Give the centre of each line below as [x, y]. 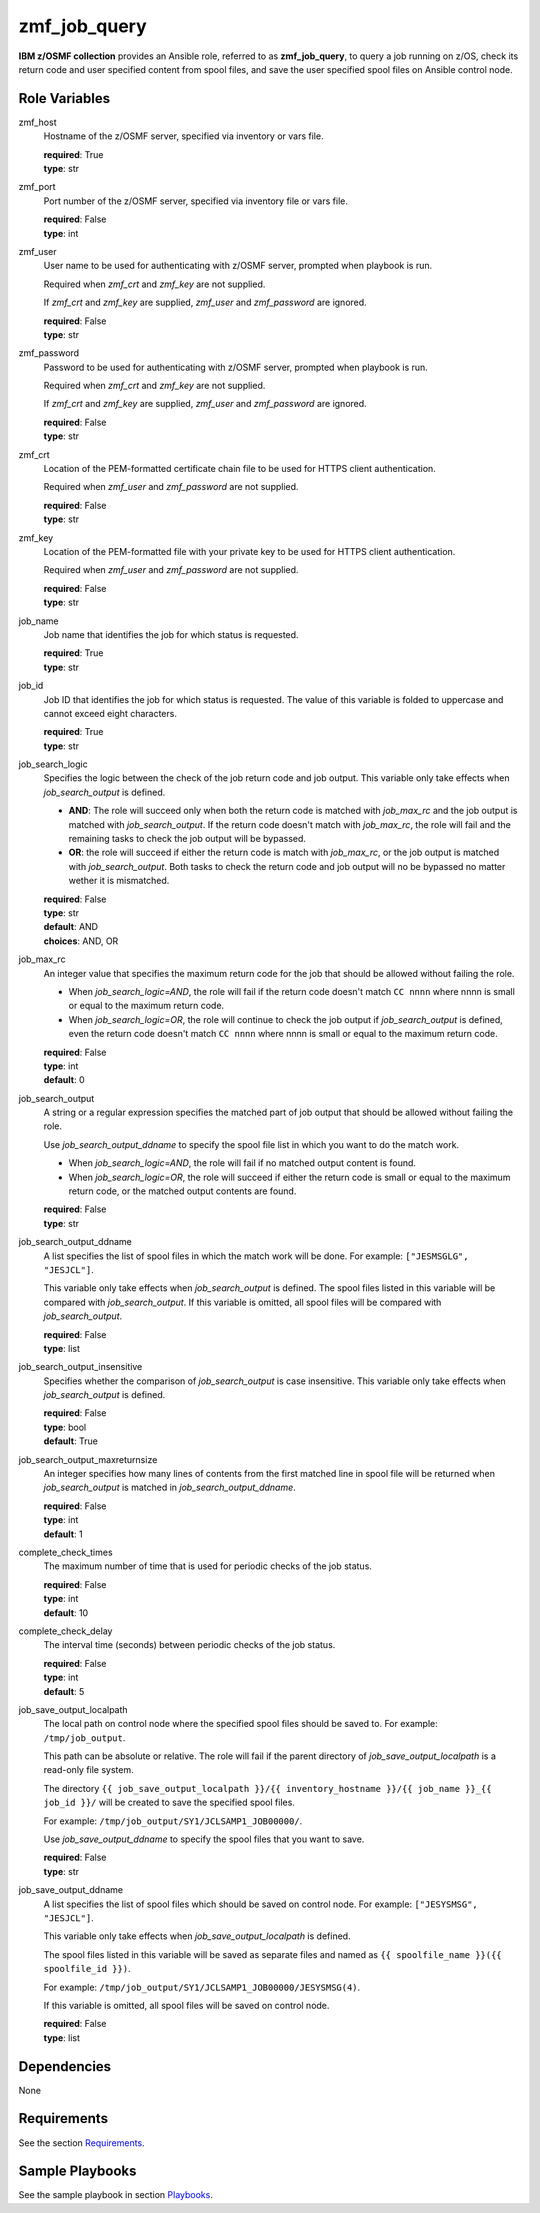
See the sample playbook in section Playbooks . [116, 2195]
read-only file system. [88, 1770]
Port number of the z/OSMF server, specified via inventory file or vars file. [196, 201]
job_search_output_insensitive [80, 1367]
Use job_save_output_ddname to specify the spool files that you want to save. [204, 1839]
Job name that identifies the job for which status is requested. [171, 634]
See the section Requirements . [81, 2142]
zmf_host [37, 122]
